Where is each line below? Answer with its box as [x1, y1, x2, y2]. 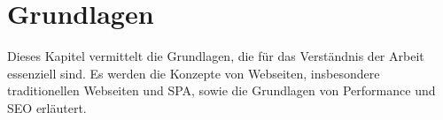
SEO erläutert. [7, 98, 87, 116]
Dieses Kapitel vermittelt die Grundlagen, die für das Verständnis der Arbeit [7, 47, 424, 65]
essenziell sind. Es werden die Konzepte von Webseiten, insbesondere [7, 64, 380, 82]
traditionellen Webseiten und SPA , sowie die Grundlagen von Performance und [7, 81, 436, 100]
